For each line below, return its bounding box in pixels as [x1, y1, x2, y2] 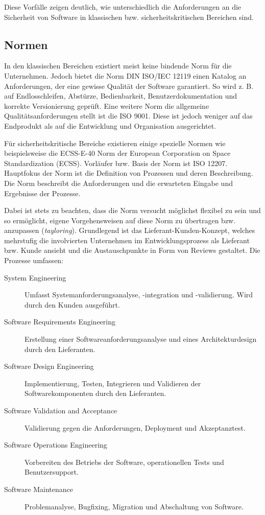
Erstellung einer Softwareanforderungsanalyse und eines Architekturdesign [25, 334, 257, 344]
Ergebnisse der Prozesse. [4, 188, 81, 198]
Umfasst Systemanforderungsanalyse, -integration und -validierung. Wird [25, 289, 253, 300]
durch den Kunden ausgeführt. [25, 299, 120, 310]
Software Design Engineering [4, 361, 94, 371]
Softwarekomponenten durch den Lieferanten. [25, 388, 166, 399]
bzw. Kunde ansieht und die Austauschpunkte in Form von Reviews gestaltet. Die [4, 245, 260, 255]
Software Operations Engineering [4, 439, 107, 450]
